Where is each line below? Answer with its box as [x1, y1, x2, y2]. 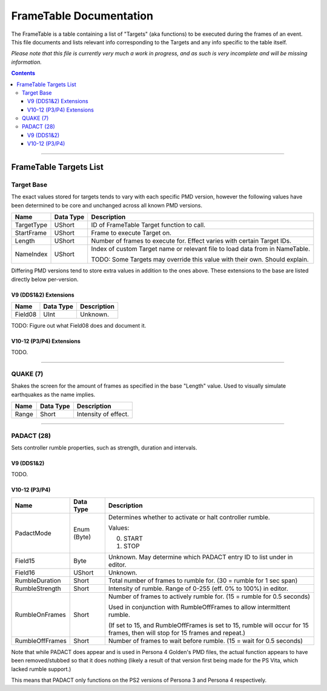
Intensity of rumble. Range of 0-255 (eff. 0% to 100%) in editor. [108, 584, 289, 593]
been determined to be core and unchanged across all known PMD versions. [11, 201, 203, 209]
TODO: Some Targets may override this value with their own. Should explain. [91, 255, 309, 264]
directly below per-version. [11, 275, 79, 283]
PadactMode [15, 528, 51, 537]
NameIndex [15, 250, 48, 258]
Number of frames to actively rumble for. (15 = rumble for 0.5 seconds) [108, 592, 310, 601]
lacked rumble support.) [11, 665, 71, 673]
